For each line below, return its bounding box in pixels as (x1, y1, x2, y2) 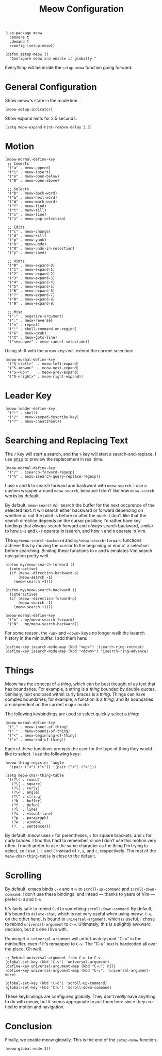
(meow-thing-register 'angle (5, 760, 64, 765)
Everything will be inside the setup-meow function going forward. (5, 64, 132, 71)
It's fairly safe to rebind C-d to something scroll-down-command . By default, (5, 905, 153, 912)
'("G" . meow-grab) (7, 331, 47, 336)
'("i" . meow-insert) (7, 170, 51, 175)
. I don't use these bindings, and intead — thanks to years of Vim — (20, 891, 155, 897)
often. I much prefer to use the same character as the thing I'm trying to (5, 842, 148, 849)
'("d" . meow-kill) (7, 234, 47, 238)
